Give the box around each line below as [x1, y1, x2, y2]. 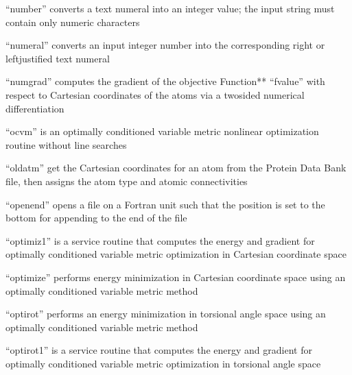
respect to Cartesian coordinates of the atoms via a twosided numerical [5, 87, 305, 101]
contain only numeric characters [5, 14, 140, 29]
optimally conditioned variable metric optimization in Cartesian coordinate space [5, 247, 347, 261]
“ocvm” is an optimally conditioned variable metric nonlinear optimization [5, 124, 319, 138]
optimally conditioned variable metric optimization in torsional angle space [5, 356, 321, 370]
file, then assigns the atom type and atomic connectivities [5, 173, 248, 188]
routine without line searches [5, 137, 127, 152]
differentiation [5, 101, 64, 115]
